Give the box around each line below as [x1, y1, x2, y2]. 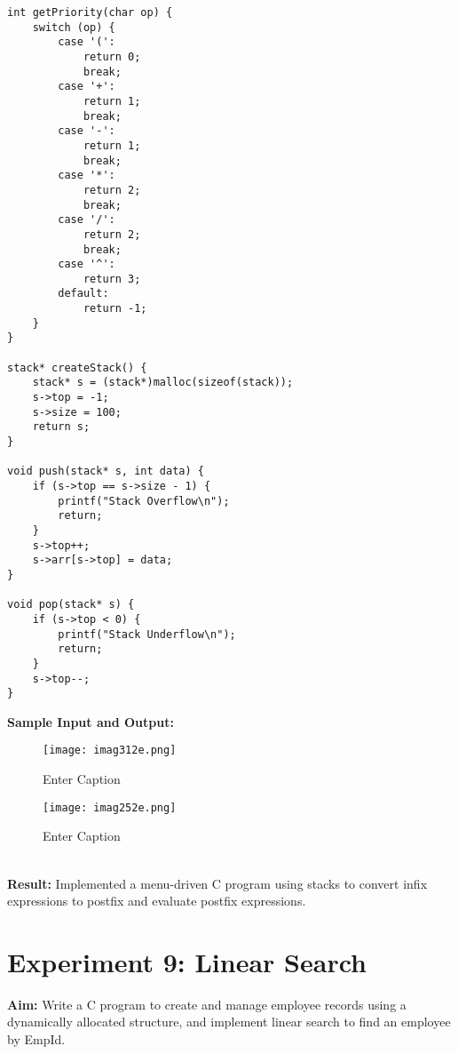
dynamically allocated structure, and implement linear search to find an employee [7, 1012, 451, 1031]
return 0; [83, 50, 141, 63]
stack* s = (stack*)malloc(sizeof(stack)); [32, 376, 294, 389]
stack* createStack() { [7, 361, 147, 374]
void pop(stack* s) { [7, 598, 135, 611]
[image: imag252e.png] [43, 801, 177, 814]
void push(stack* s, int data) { [7, 465, 204, 478]
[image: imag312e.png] [43, 744, 177, 757]
